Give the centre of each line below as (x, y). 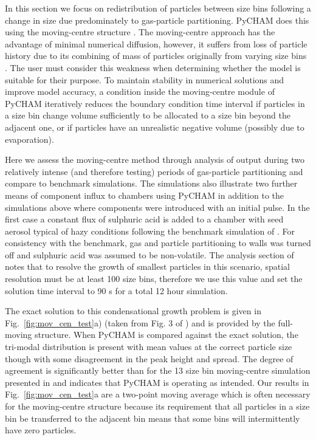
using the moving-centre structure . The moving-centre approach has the (140, 32)
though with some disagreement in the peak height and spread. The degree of (149, 358)
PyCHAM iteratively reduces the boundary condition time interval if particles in (155, 103)
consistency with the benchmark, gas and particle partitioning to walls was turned (158, 243)
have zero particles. (41, 430)
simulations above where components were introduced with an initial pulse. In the (157, 207)
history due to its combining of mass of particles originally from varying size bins (156, 56)
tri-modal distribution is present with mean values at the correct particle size (149, 347)
